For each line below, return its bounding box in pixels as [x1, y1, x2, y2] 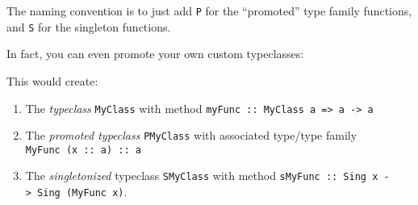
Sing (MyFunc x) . [37, 183, 127, 200]
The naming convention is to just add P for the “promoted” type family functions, [6, 2, 412, 19]
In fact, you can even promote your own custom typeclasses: [6, 45, 304, 62]
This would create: [6, 72, 98, 89]
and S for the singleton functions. [6, 18, 171, 35]
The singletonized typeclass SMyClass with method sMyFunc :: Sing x [25, 167, 378, 184]
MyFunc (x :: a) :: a [25, 144, 141, 156]
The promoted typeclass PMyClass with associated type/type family [25, 127, 357, 144]
